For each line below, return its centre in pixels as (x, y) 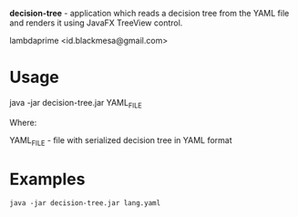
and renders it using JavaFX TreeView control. (96, 23)
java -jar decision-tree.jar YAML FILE (76, 103)
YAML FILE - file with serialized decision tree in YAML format (121, 141)
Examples (47, 179)
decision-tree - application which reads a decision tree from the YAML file (149, 13)
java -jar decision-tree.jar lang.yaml (85, 203)
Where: (23, 122)
